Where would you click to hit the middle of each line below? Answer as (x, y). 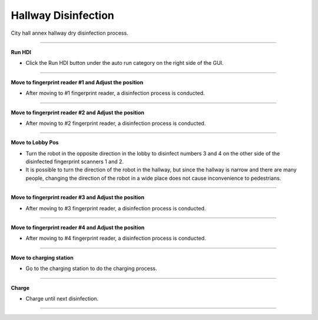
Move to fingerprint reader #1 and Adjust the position (77, 82)
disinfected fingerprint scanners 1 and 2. (74, 161)
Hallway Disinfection (62, 15)
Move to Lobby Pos (35, 143)
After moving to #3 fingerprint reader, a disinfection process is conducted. (116, 208)
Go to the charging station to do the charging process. (91, 269)
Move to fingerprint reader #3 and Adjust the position (77, 197)
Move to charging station (42, 258)
